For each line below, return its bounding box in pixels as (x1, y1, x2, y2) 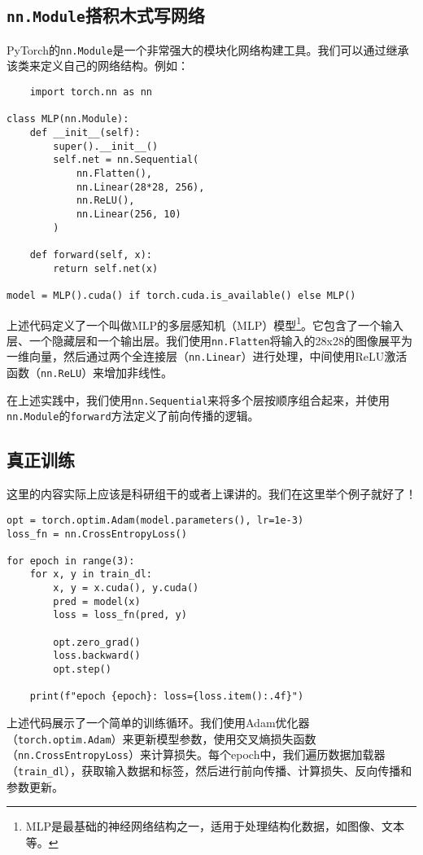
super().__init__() (53, 140, 159, 152)
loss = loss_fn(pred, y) (53, 609, 187, 621)
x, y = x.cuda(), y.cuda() (53, 582, 199, 594)
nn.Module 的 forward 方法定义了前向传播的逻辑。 (7, 407, 259, 424)
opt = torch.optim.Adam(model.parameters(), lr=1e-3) (7, 514, 304, 526)
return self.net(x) (53, 262, 159, 274)
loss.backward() (53, 650, 141, 662)
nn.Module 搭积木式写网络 (7, 2, 205, 28)
